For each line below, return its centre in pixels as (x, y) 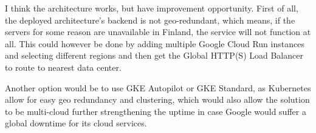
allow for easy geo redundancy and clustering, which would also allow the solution (157, 99)
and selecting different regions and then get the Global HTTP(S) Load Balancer (154, 55)
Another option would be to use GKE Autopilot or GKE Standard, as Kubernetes (158, 87)
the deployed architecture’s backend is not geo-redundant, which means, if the (150, 20)
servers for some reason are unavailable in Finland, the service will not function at (158, 32)
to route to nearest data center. (63, 67)
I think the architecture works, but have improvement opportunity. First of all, (152, 8)
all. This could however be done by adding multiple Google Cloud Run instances (155, 43)
